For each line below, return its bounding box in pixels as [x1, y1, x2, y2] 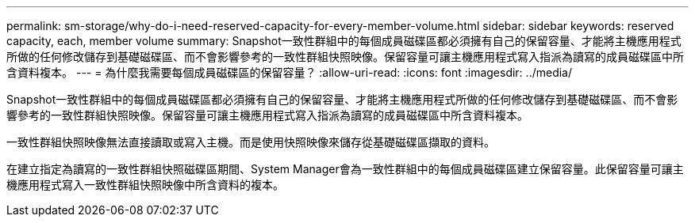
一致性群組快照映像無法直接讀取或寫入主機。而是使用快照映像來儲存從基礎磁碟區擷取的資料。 [6, 135, 495, 149]
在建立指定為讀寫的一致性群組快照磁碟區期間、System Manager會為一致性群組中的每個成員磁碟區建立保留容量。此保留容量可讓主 [6, 162, 684, 176]
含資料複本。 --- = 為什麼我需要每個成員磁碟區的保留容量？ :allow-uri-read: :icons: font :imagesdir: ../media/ [6, 66, 573, 79]
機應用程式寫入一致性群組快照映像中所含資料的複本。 [6, 178, 284, 191]
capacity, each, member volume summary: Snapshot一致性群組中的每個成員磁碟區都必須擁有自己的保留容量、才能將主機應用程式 [6, 34, 682, 47]
